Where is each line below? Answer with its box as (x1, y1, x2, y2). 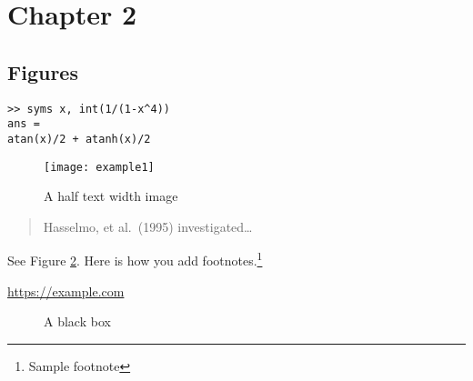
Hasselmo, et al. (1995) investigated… (43, 216, 253, 236)
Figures (7, 57, 78, 85)
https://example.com (7, 281, 125, 300)
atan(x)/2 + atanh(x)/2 (7, 132, 151, 145)
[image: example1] (44, 160, 155, 174)
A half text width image (44, 186, 178, 206)
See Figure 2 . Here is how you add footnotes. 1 (7, 248, 263, 270)
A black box (44, 312, 111, 331)
